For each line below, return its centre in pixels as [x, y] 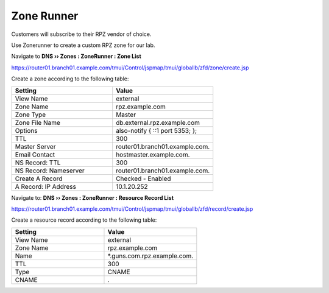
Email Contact [35, 154]
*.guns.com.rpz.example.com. [150, 256]
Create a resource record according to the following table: [84, 220]
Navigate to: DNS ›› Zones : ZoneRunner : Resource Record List [92, 197]
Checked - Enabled [143, 178]
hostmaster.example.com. [153, 154]
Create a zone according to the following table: [70, 79]
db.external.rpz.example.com [158, 122]
